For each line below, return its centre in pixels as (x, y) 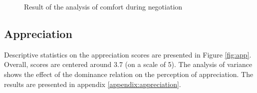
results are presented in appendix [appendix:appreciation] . (93, 84)
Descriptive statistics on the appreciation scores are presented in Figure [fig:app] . (128, 54)
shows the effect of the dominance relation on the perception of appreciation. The (129, 74)
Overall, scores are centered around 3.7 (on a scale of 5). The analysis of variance (128, 64)
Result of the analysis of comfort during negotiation (103, 6)
